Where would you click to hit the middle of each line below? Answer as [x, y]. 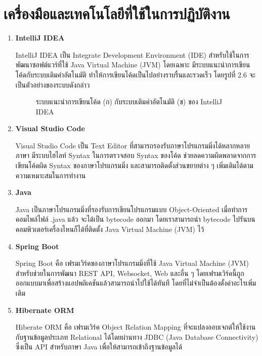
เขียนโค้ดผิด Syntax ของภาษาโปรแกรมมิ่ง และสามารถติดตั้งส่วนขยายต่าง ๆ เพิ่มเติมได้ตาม [134, 165]
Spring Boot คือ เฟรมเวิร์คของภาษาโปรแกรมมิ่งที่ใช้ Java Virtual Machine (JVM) [132, 263]
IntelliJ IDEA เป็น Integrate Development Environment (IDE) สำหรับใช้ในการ [132, 54]
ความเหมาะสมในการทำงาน [51, 175]
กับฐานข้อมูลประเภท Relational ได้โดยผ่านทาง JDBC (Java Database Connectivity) [137, 337]
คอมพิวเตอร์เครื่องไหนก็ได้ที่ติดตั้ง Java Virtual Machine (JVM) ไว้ [110, 229]
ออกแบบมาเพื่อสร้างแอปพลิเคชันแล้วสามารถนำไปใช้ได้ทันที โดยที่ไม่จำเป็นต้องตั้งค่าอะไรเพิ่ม [136, 283]
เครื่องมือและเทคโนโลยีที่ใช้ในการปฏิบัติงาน [117, 13]
